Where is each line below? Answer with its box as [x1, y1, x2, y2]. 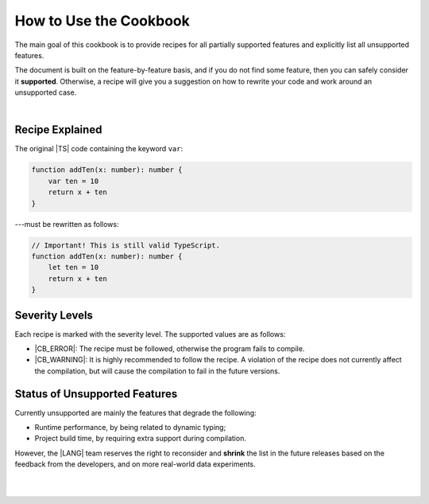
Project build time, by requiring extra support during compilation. [34, 434, 246, 443]
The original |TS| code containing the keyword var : [14, 144, 183, 154]
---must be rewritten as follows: [14, 219, 119, 229]
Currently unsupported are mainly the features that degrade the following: [14, 408, 257, 417]
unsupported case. [14, 88, 77, 97]
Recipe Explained [14, 123, 102, 137]
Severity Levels [14, 308, 93, 322]
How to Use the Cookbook [14, 12, 191, 29]
